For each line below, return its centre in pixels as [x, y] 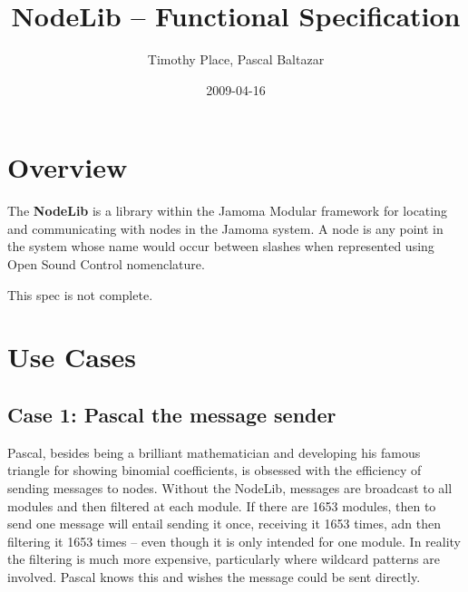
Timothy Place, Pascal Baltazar [236, 59]
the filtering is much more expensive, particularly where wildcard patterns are [224, 559]
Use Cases [72, 357]
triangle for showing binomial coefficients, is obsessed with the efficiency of [214, 470]
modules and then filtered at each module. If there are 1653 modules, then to [222, 505]
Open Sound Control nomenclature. [106, 264]
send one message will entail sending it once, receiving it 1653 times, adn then [224, 524]
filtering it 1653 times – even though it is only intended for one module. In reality [234, 541]
